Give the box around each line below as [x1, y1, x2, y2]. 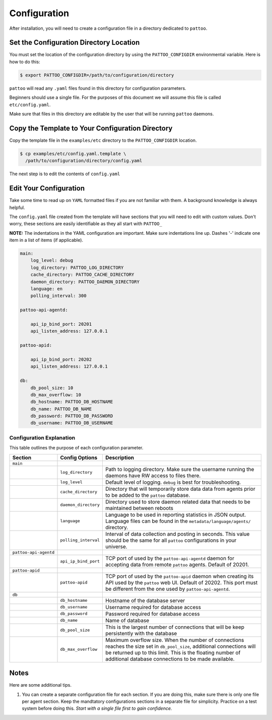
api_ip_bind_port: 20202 [30, 356, 92, 362]
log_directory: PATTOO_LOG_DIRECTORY [30, 265, 124, 270]
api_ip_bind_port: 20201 [30, 321, 92, 327]
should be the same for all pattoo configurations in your [105, 537, 237, 544]
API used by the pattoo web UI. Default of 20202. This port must [105, 579, 258, 586]
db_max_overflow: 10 [30, 392, 82, 397]
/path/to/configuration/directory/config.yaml [25, 158, 143, 164]
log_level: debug [30, 258, 74, 264]
